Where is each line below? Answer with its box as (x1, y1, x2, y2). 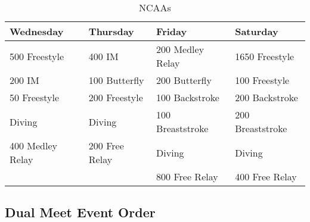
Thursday (88, 24, 134, 38)
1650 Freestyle (235, 49, 294, 63)
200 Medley (156, 42, 204, 56)
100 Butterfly (88, 73, 144, 87)
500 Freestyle (10, 49, 64, 63)
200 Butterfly (156, 73, 212, 87)
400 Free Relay (235, 170, 297, 183)
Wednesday (10, 24, 64, 38)
